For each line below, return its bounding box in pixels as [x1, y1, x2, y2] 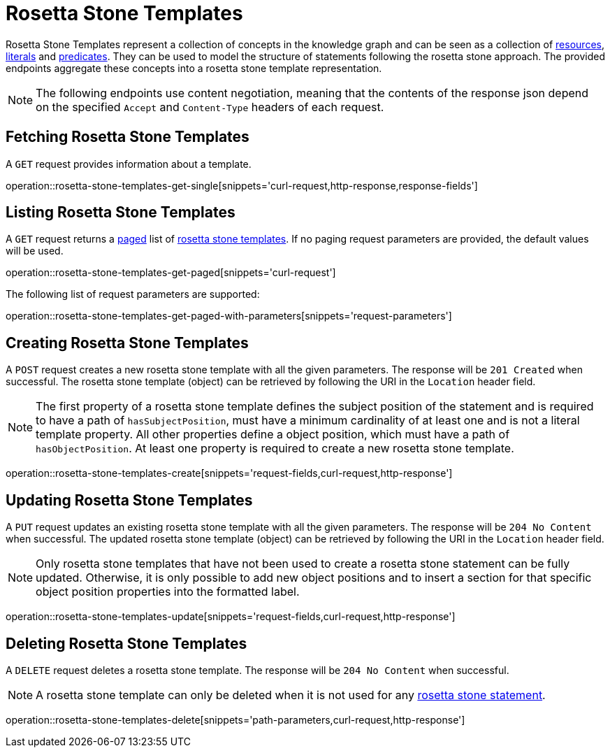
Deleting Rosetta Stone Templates [6, 634, 247, 652]
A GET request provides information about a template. [6, 157, 252, 170]
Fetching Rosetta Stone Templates [6, 128, 249, 146]
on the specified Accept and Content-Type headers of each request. [36, 99, 384, 114]
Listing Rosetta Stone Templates [6, 203, 235, 222]
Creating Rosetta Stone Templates [6, 334, 249, 352]
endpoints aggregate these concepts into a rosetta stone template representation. [6, 62, 382, 74]
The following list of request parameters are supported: [6, 288, 260, 301]
